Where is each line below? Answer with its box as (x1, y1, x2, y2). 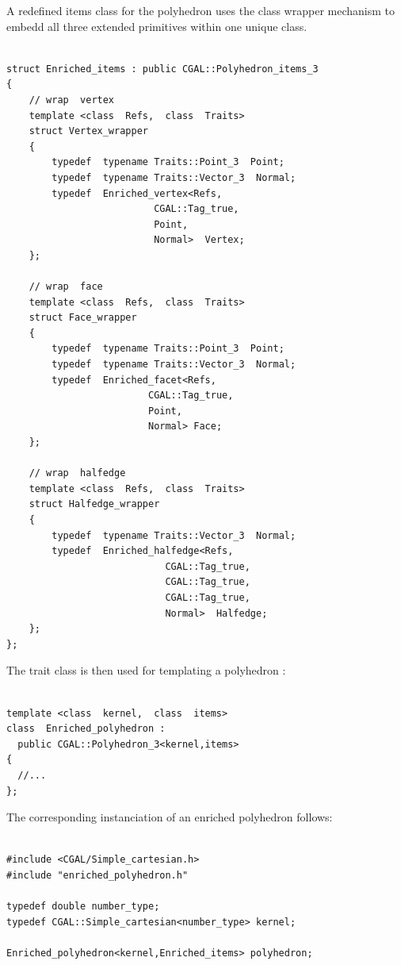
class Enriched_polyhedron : (6, 723, 166, 735)
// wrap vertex (29, 94, 115, 106)
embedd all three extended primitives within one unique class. (6, 17, 307, 34)
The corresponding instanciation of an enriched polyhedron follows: (6, 809, 333, 825)
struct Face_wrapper (29, 312, 137, 324)
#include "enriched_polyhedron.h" (6, 869, 189, 881)
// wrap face (29, 281, 103, 293)
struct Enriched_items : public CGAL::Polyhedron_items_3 (6, 63, 319, 75)
